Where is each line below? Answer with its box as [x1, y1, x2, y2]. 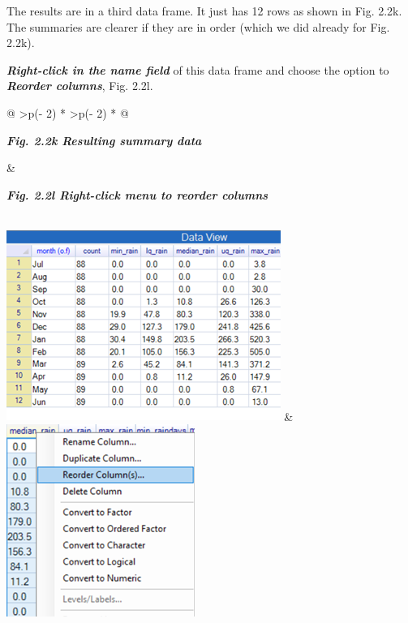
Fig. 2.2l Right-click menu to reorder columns [6, 186, 268, 203]
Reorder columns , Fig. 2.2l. [6, 77, 153, 94]
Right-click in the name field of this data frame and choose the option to [6, 61, 389, 78]
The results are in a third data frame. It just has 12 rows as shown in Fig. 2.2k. [6, 2, 402, 19]
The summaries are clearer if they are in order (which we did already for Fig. [6, 18, 390, 35]
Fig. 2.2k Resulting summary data [6, 131, 202, 148]
